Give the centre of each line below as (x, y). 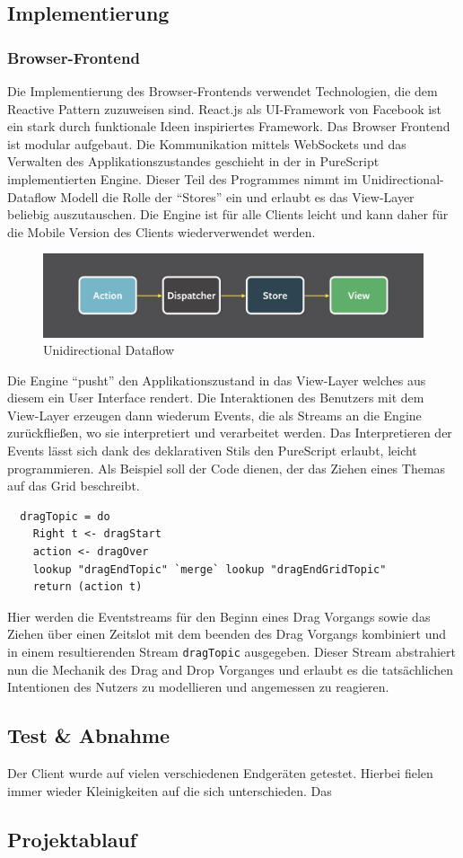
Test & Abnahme (89, 735)
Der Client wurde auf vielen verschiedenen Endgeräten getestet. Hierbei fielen (220, 773)
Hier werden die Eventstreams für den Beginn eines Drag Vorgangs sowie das (219, 616)
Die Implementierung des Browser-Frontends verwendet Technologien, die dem (223, 91)
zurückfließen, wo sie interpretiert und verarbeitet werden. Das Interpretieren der (230, 433)
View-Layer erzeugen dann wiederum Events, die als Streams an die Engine (214, 415)
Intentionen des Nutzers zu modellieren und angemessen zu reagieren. (198, 687)
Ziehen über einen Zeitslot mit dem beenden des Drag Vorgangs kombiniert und (227, 634)
